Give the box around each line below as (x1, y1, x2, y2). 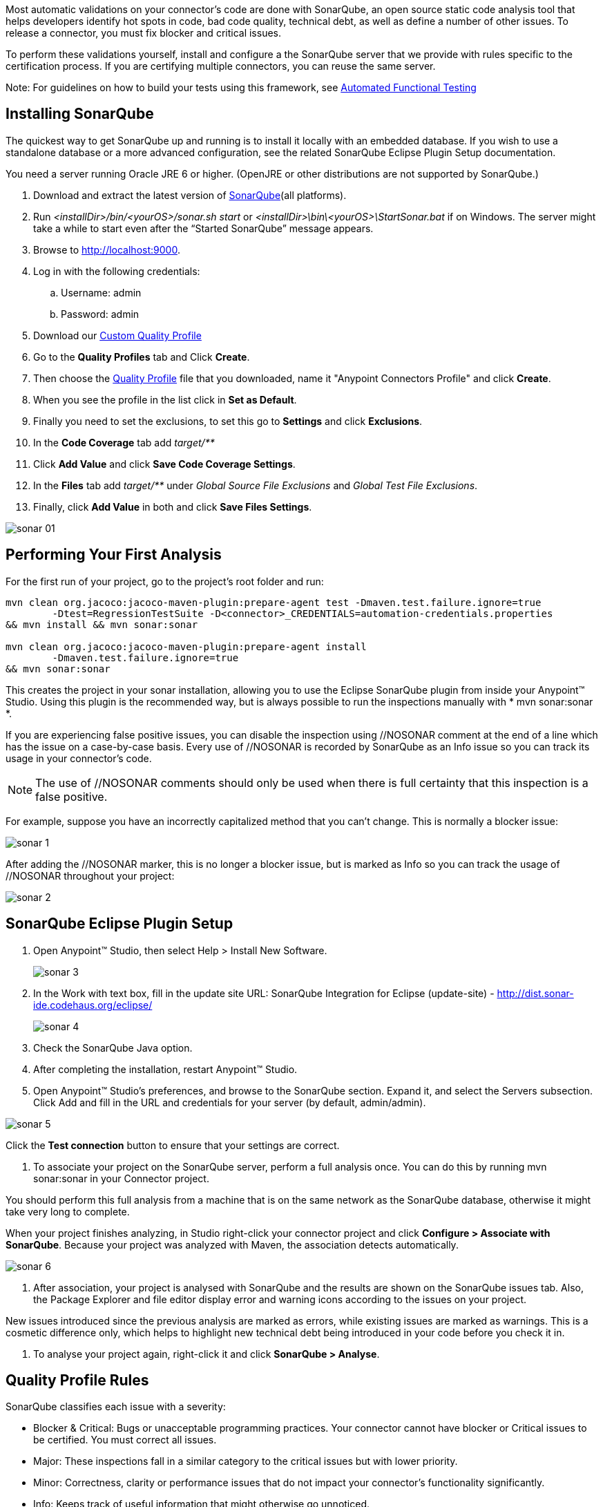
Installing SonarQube (6, 105, 154, 123)
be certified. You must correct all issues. (33, 1434, 217, 1446)
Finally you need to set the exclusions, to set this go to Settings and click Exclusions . (33, 415, 423, 427)
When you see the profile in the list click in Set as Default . (33, 393, 297, 406)
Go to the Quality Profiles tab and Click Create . (33, 350, 250, 363)
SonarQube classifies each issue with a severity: (6, 1401, 226, 1413)
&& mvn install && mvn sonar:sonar (6, 618, 198, 630)
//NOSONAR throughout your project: (6, 869, 175, 882)
